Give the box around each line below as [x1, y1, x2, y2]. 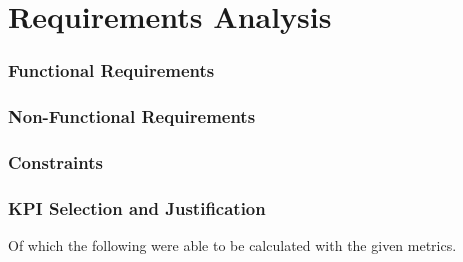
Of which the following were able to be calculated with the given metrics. [8, 235, 457, 256]
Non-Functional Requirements [8, 104, 256, 129]
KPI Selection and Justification [8, 195, 266, 220]
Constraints [8, 149, 103, 174]
